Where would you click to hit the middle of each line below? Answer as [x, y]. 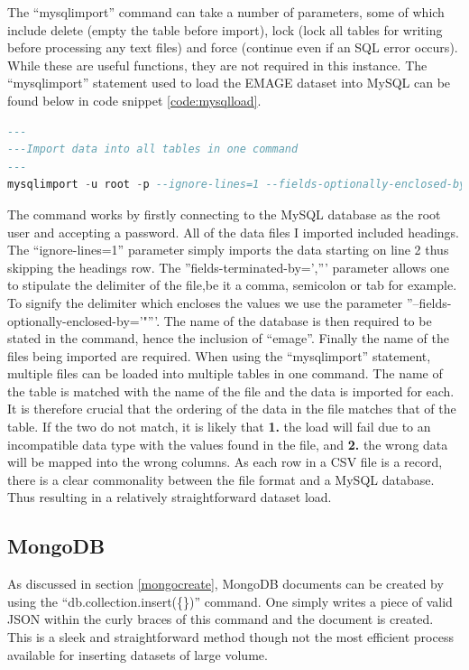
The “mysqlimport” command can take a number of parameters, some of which [226, 12]
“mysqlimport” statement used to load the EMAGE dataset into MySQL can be [229, 83]
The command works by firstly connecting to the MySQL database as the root [224, 214]
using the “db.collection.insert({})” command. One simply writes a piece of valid [230, 601]
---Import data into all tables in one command [153, 149]
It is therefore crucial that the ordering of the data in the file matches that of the [232, 409]
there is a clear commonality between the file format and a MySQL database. [221, 479]
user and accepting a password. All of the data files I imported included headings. [234, 232]
